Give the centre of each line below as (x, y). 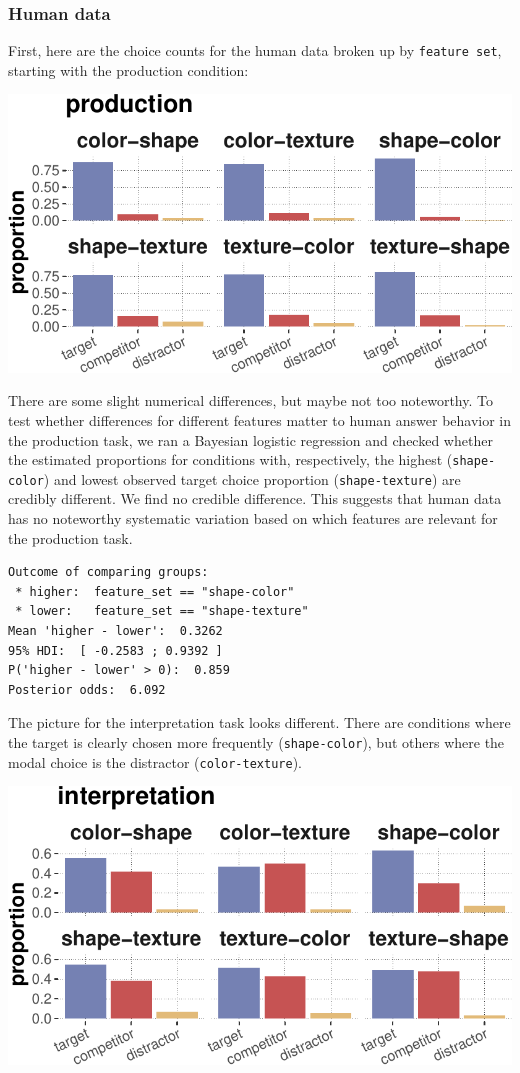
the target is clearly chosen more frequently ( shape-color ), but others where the (256, 741)
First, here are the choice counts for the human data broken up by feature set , (255, 50)
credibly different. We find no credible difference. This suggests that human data (255, 498)
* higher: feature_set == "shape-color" (155, 591)
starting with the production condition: (128, 69)
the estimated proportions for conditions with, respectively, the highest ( (230, 459)
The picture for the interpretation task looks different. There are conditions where (259, 722)
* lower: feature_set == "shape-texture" (162, 611)
